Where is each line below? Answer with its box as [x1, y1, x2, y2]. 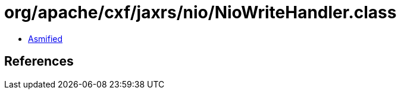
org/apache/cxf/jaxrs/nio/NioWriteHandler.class [4, 2, 397, 22]
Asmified [28, 33, 63, 44]
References [4, 54, 74, 69]
